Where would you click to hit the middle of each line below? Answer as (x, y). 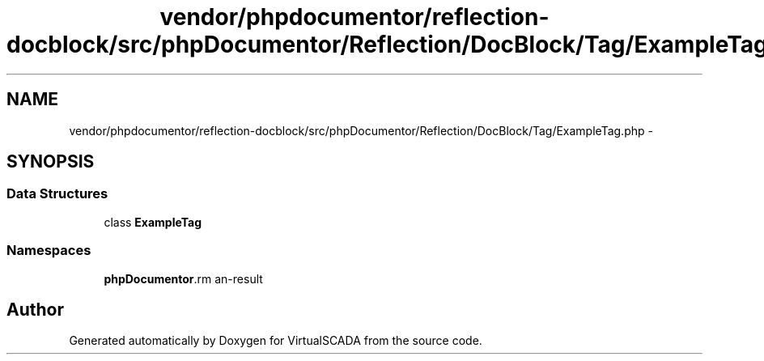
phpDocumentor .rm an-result (183, 278)
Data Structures (57, 194)
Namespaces (49, 251)
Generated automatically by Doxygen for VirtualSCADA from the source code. (276, 341)
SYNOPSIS (51, 162)
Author (35, 309)
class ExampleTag (153, 222)
